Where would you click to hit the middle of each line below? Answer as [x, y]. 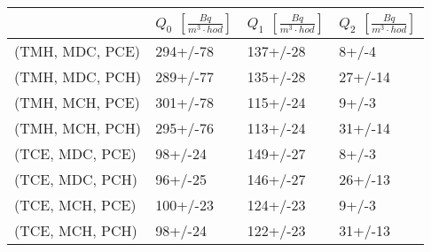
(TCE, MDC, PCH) [76, 179]
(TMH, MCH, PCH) [78, 128]
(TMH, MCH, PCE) [77, 102]
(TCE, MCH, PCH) [76, 230]
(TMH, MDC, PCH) [78, 76]
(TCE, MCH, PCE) [75, 205]
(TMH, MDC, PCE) [78, 51]
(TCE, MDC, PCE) [75, 153]
